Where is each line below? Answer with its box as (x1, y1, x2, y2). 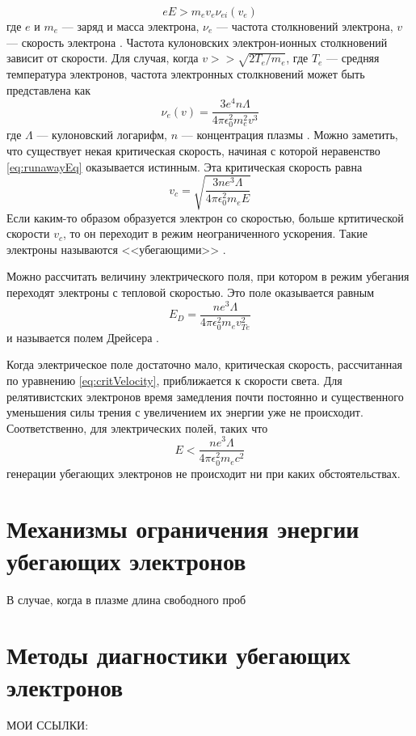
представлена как (6, 81, 90, 98)
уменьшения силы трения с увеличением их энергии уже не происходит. (6, 404, 363, 421)
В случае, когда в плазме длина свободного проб (6, 590, 246, 607)
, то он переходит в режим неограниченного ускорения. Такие (62, 225, 368, 242)
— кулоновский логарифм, (36, 126, 168, 143)
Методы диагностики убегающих (6, 638, 351, 671)
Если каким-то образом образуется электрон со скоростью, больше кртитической (6, 209, 404, 226)
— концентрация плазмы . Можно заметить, (181, 126, 398, 143)
